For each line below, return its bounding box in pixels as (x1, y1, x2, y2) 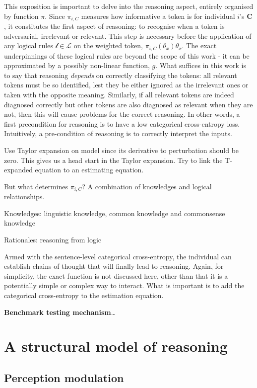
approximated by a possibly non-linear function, (4, 60, 150, 71)
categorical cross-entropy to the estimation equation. (4, 290, 164, 301)
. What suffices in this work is (155, 60, 246, 71)
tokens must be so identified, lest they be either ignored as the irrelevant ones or (4, 79, 249, 90)
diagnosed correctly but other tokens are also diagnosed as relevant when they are (4, 99, 253, 109)
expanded (4, 164, 33, 175)
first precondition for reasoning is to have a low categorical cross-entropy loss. (4, 118, 240, 129)
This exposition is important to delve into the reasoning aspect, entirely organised (4, 1, 254, 11)
